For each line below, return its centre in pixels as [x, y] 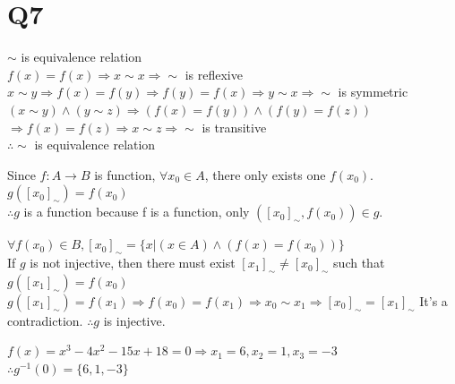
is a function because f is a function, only [137, 212]
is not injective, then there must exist [133, 263]
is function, [125, 174]
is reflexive [214, 74]
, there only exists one [265, 174]
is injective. [134, 320]
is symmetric [373, 92]
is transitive [234, 127]
